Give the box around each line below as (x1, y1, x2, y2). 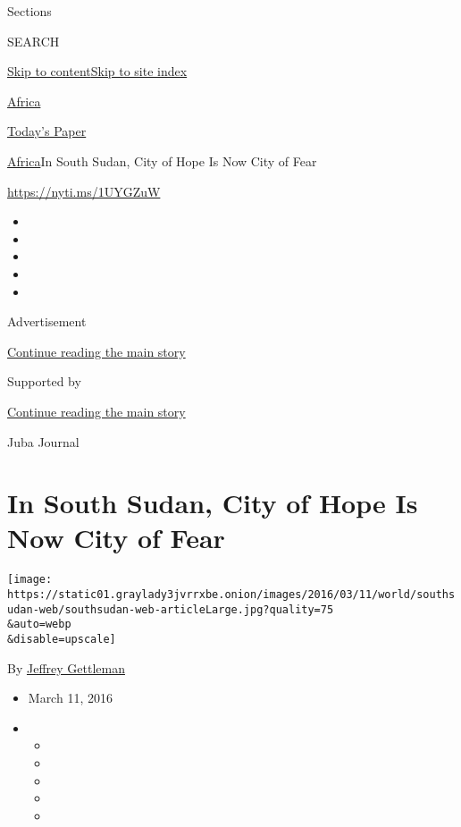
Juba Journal (7, 432, 80, 451)
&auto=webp (7, 618, 71, 631)
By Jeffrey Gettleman (7, 658, 125, 677)
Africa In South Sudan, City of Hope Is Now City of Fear (7, 151, 317, 170)
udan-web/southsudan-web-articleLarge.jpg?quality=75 (7, 603, 334, 616)
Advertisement (7, 312, 87, 331)
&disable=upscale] (7, 633, 116, 646)
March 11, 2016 (28, 688, 113, 707)
